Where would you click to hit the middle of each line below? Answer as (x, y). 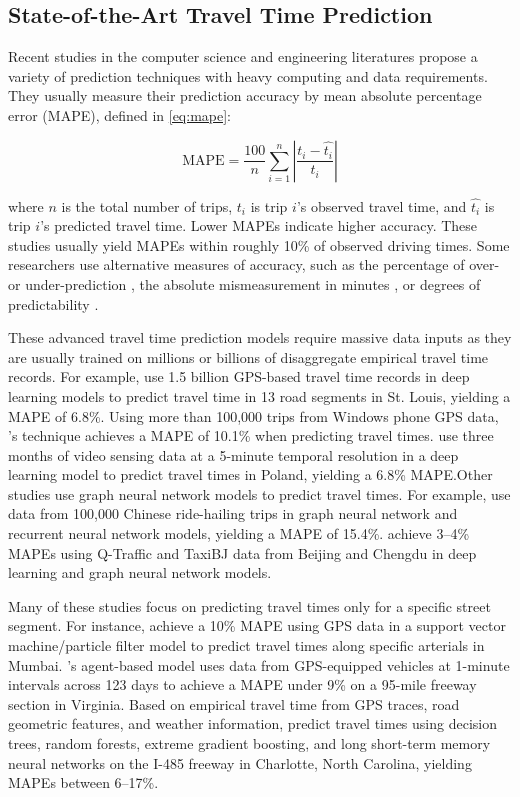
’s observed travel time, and (381, 205)
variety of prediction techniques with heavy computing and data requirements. (248, 75)
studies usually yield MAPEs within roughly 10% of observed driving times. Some (259, 244)
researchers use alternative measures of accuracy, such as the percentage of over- (254, 264)
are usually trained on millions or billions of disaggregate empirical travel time (248, 356)
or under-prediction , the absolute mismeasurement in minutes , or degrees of (244, 283)
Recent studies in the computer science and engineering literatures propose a (243, 56)
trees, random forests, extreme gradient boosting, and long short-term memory (249, 743)
